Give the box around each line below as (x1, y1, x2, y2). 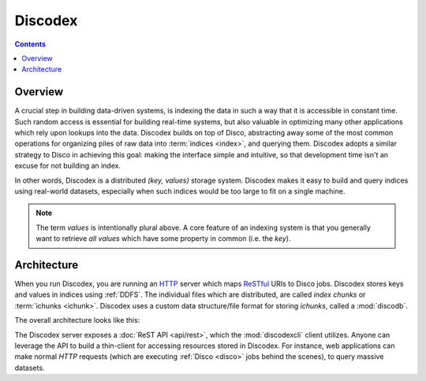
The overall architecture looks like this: (14, 316, 140, 325)
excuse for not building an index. (14, 161, 121, 171)
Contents (14, 39, 47, 49)
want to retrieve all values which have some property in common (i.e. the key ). (35, 234, 291, 243)
